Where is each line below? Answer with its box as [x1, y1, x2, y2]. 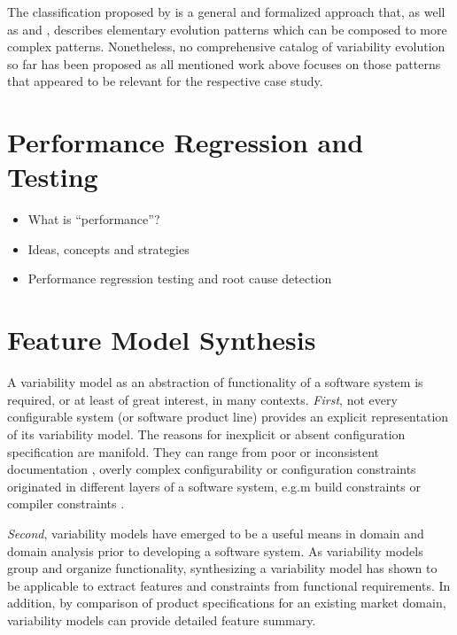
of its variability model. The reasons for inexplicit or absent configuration [7, 424, 406, 443]
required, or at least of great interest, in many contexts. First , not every [7, 390, 398, 408]
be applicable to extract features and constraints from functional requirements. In [7, 576, 451, 594]
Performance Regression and [7, 124, 364, 160]
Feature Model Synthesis [7, 321, 316, 358]
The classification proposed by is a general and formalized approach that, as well [7, 3, 445, 20]
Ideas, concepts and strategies [27, 239, 190, 258]
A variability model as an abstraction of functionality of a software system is [7, 373, 423, 391]
